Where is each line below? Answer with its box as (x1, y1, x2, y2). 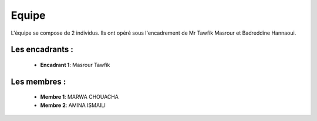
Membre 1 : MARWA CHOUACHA (40, 93, 119, 100)
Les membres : (11, 76, 66, 86)
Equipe (11, 9, 46, 22)
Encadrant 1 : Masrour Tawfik (40, 61, 110, 68)
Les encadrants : (11, 45, 73, 55)
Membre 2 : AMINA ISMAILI (40, 102, 106, 109)
